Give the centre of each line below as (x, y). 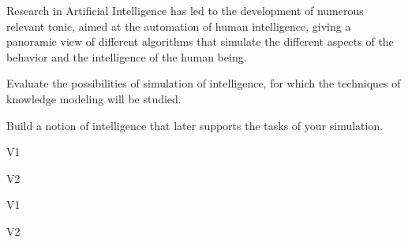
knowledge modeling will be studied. (94, 98)
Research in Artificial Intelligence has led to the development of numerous (185, 10)
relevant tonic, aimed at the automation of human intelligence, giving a (179, 26)
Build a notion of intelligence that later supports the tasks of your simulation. (195, 125)
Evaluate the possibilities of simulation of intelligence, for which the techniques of (204, 83)
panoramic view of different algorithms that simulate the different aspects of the (200, 41)
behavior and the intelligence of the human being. (127, 56)
